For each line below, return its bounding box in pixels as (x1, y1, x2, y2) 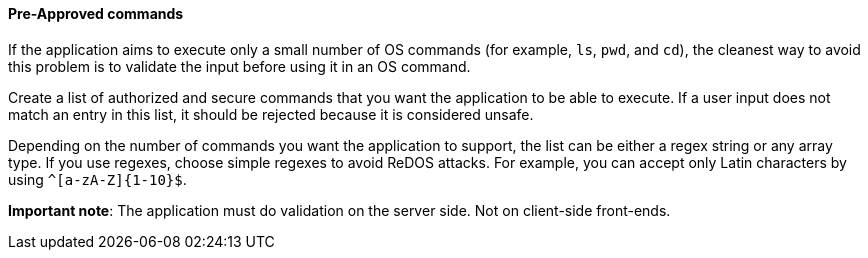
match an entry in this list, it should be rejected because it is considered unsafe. (8, 105, 534, 123)
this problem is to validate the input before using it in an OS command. (8, 57, 471, 75)
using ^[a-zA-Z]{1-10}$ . (8, 170, 187, 188)
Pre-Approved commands (8, 5, 184, 22)
